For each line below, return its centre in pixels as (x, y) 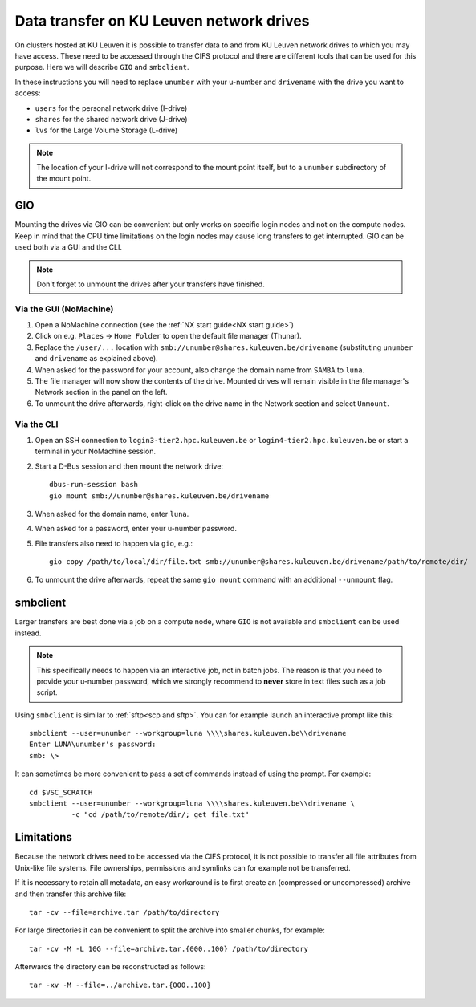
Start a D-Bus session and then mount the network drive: (129, 466)
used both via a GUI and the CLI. (69, 247)
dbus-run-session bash (94, 485)
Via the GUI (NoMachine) (64, 309)
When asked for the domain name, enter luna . (112, 514)
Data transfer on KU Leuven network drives (162, 21)
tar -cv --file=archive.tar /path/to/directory (124, 912)
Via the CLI (37, 424)
